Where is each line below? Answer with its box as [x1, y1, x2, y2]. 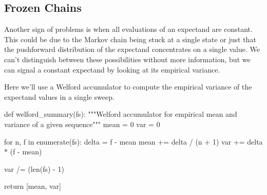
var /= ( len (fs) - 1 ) [4, 163, 64, 174]
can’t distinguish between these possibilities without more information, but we [4, 54, 251, 64]
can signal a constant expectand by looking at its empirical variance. [4, 64, 220, 75]
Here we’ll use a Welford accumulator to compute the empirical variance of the [4, 81, 252, 92]
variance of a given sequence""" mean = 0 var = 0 [4, 118, 160, 129]
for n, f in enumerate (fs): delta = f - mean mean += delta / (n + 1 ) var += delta [4, 136, 263, 147]
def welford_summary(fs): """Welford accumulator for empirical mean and [4, 109, 237, 119]
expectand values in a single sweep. [4, 91, 115, 102]
